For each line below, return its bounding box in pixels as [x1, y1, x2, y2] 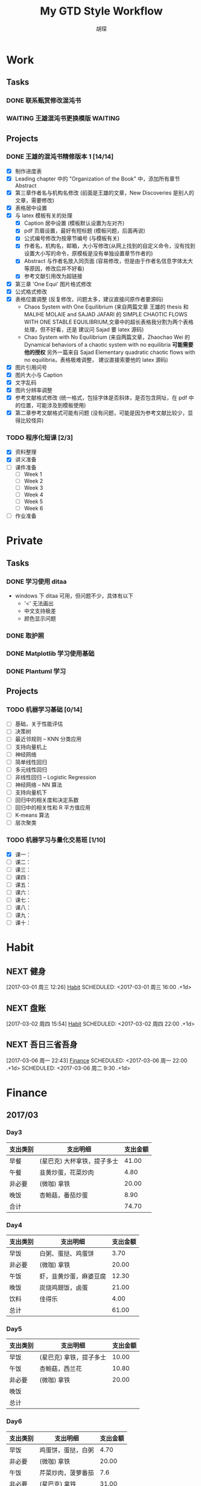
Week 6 [24, 504, 43, 511]
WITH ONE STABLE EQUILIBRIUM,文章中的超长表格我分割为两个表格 [24, 318, 194, 325]
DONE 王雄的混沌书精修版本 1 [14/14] [6, 153, 114, 161]
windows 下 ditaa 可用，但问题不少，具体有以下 [14, 592, 134, 599]
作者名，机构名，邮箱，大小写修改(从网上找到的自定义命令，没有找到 [24, 242, 196, 250]
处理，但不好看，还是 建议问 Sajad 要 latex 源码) [24, 325, 144, 333]
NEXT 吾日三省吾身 [6, 1039, 78, 1050]
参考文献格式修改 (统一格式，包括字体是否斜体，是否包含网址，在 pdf [14, 394, 188, 401]
